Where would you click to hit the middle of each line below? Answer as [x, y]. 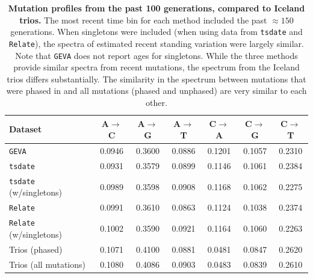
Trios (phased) [36, 249]
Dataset [26, 129]
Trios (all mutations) [47, 264]
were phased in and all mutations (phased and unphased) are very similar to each [156, 91]
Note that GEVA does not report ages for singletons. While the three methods [156, 55]
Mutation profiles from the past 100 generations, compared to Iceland [156, 8]
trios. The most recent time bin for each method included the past [143, 20]
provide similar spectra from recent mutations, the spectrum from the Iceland [156, 67]
